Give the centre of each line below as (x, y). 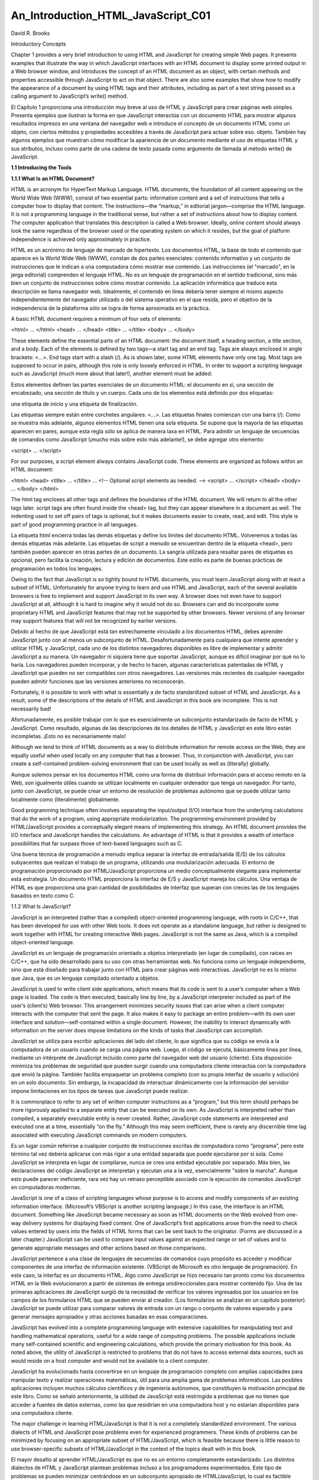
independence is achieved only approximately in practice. (81, 239)
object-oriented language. (43, 942)
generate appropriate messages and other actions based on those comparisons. (109, 1248)
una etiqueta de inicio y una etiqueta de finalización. (74, 404)
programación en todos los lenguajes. (57, 568)
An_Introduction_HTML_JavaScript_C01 (111, 15)
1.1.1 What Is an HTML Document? (53, 178)
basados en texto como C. (43, 896)
